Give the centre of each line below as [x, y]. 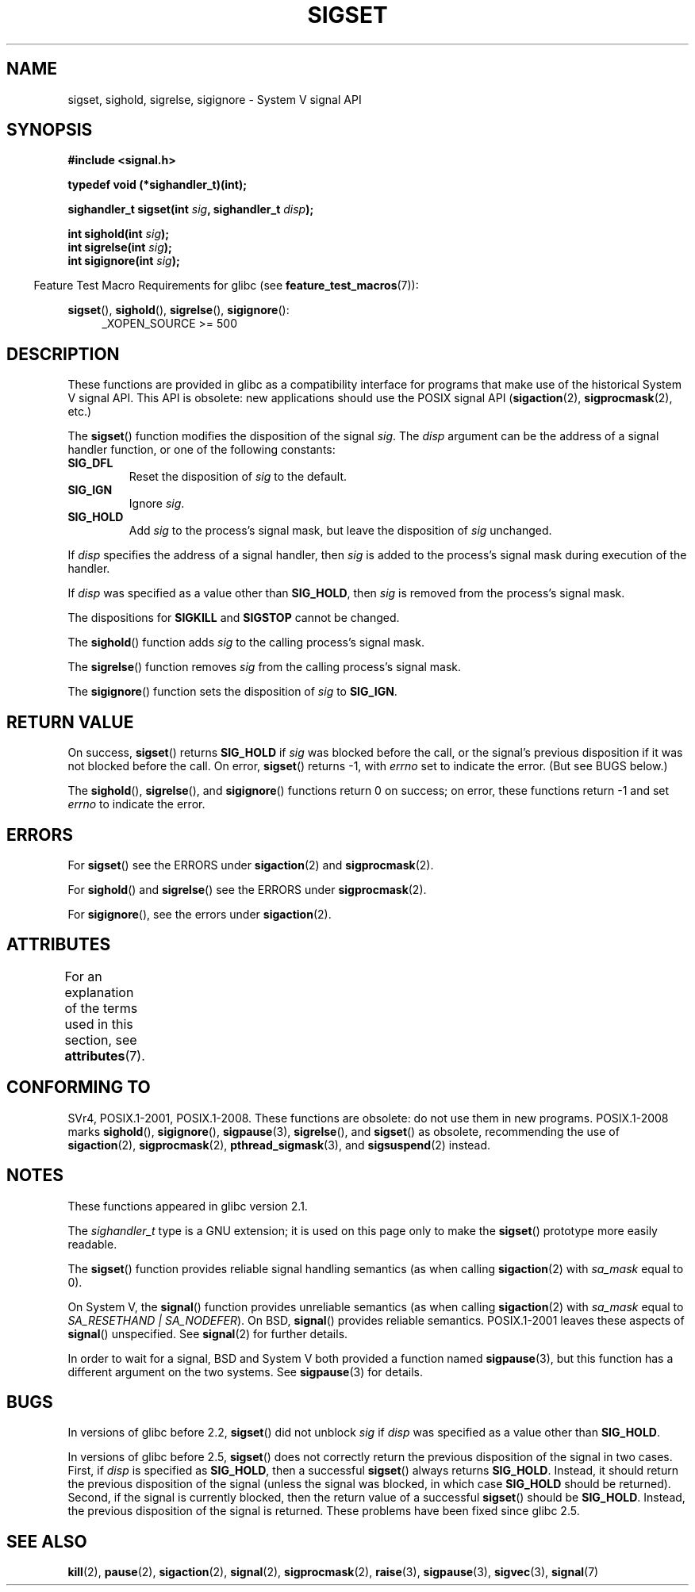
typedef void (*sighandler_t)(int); [157, 185]
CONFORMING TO [79, 1088]
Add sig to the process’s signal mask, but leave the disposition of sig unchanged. [340, 531]
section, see [101, 1040]
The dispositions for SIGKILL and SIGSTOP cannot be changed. [234, 618]
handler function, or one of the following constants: [202, 450]
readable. [92, 1244]
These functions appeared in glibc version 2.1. [188, 1206]
